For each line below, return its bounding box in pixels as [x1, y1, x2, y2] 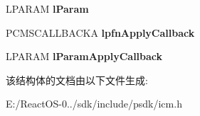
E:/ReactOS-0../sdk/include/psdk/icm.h [6, 96, 182, 111]
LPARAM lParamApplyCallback [6, 49, 163, 64]
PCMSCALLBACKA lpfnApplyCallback [6, 25, 195, 40]
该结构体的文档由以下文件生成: [6, 72, 148, 87]
